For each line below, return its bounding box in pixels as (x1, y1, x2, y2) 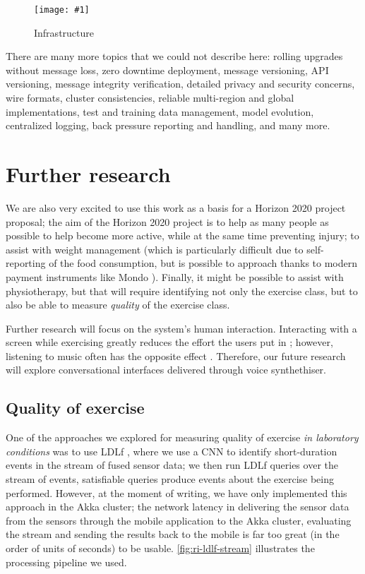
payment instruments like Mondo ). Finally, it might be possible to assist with (6, 269, 344, 284)
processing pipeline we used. (6, 554, 127, 569)
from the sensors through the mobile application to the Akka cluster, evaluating (6, 513, 352, 527)
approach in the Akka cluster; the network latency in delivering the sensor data (6, 499, 349, 514)
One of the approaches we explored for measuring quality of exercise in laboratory (6, 430, 359, 445)
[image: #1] (34, 5, 90, 15)
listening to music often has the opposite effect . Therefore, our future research (6, 348, 346, 363)
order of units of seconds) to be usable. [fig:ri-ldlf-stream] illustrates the (6, 541, 315, 556)
